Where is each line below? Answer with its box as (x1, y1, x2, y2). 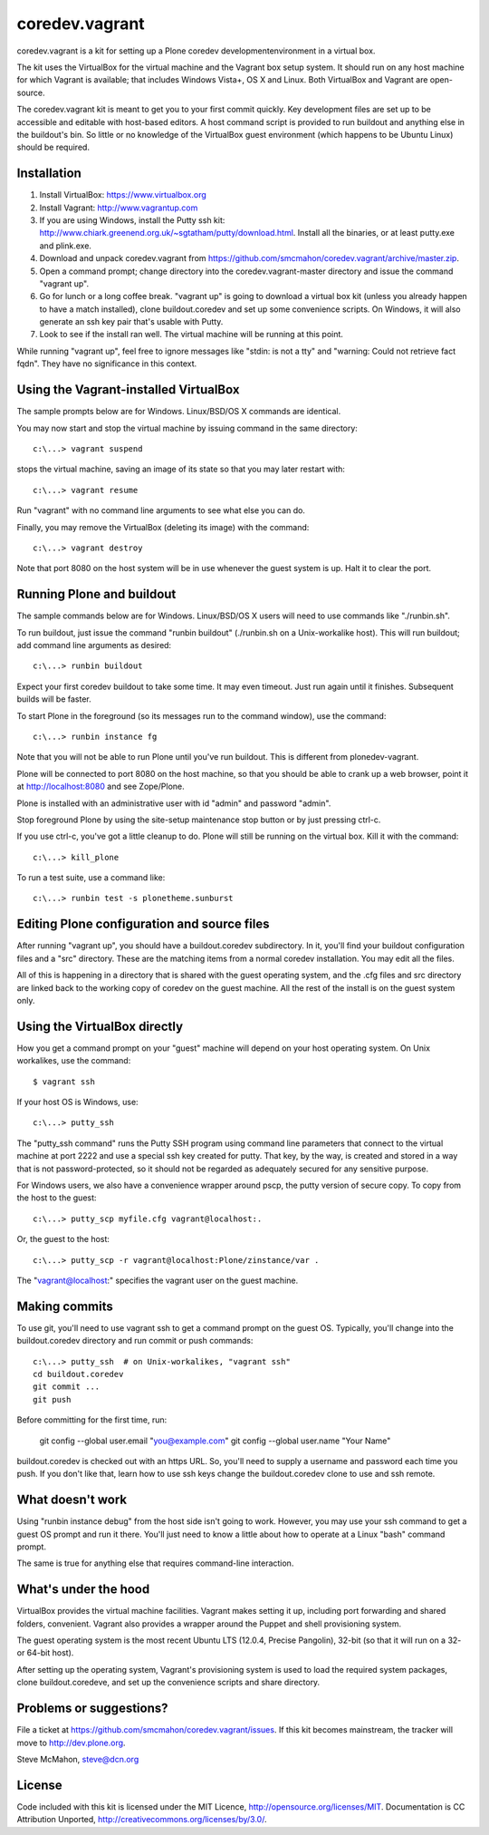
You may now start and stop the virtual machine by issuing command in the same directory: (16, 422, 358, 433)
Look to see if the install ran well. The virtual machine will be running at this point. (39, 329, 344, 340)
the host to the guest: (16, 1192, 97, 1203)
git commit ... (33, 1382, 101, 1392)
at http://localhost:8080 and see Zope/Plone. (16, 781, 185, 792)
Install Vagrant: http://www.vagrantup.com (39, 202, 198, 213)
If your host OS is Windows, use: (16, 1097, 139, 1107)
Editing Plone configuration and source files (16, 917, 271, 932)
